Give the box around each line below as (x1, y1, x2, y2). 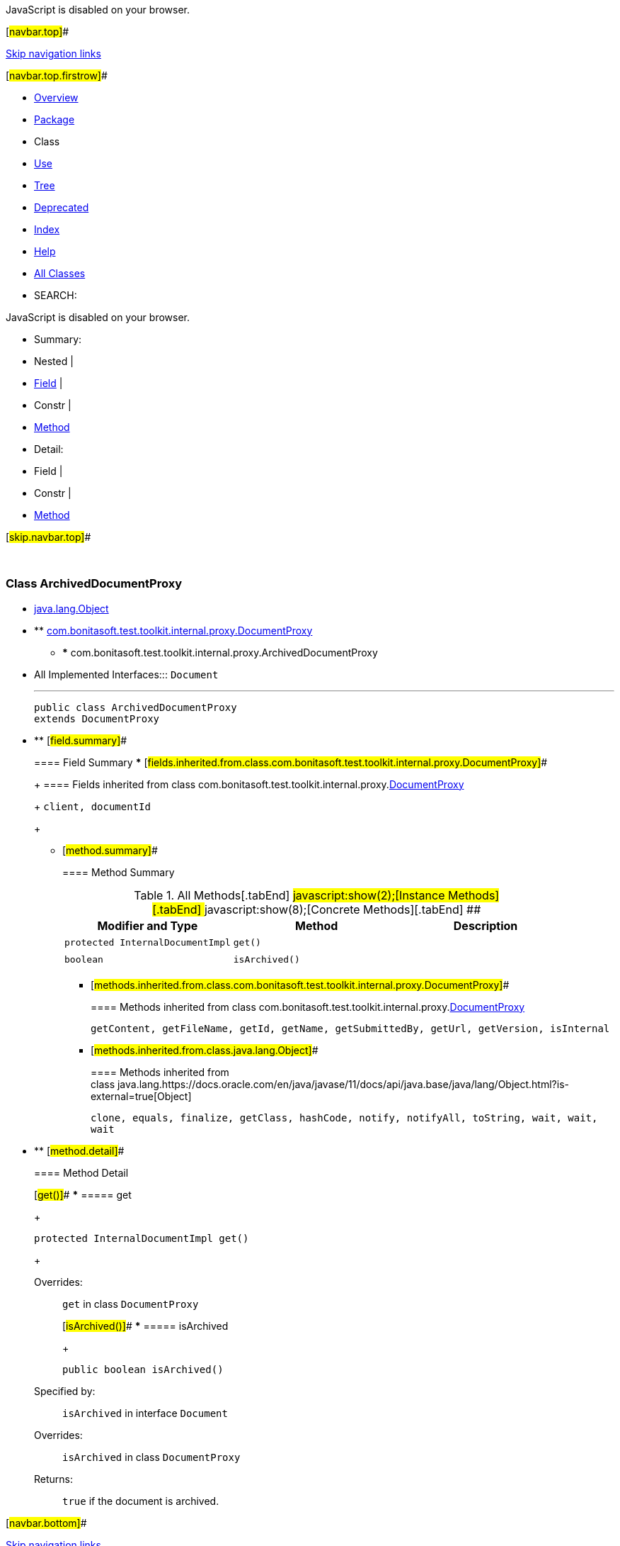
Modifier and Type (97, 918, 198, 933)
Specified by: (34, 1384, 96, 1397)
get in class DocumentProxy (62, 1297, 199, 1310)
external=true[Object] (91, 1090, 192, 1102)
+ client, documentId (34, 800, 151, 812)
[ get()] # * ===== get (34, 1188, 132, 1201)
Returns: (34, 1472, 74, 1485)
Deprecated (34, 201, 89, 213)
